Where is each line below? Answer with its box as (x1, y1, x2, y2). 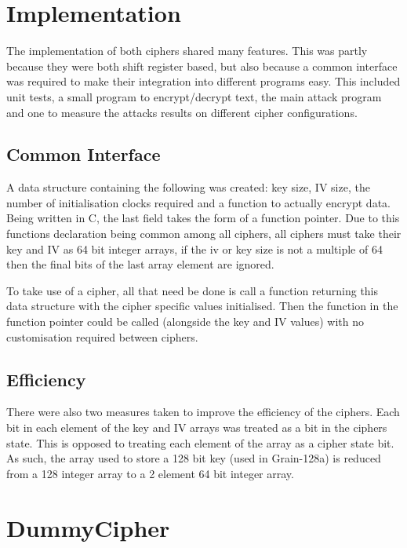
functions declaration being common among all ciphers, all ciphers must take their (6, 225, 402, 242)
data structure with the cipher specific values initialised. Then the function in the (6, 298, 398, 314)
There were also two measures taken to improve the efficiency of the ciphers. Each (6, 404, 400, 420)
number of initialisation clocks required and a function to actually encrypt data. (6, 194, 391, 210)
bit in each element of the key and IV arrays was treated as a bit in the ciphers (6, 419, 387, 436)
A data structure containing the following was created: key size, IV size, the (6, 179, 370, 195)
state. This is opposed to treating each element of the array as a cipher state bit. (6, 434, 394, 451)
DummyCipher (6, 511, 170, 543)
